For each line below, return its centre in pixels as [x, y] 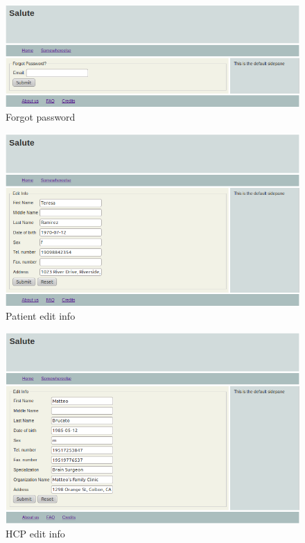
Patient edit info [41, 316]
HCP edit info [35, 533]
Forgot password [41, 116]
